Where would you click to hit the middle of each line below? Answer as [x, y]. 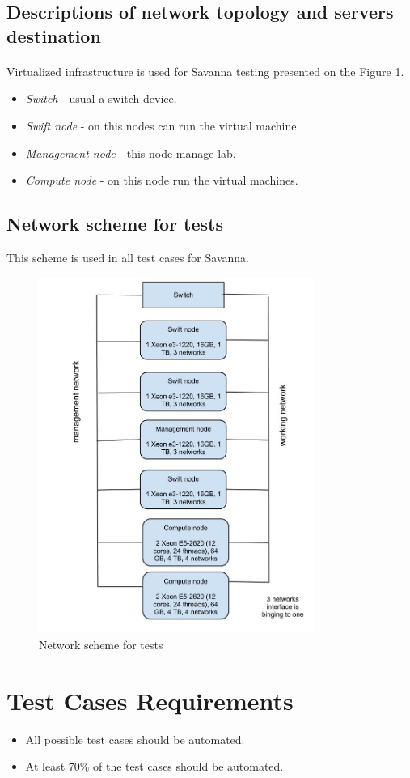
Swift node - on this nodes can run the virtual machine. [163, 125]
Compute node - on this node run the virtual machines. [162, 180]
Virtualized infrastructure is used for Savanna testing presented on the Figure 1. [205, 71]
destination [54, 35]
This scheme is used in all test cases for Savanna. [128, 257]
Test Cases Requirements [150, 700]
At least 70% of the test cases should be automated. [154, 766]
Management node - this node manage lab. [131, 153]
